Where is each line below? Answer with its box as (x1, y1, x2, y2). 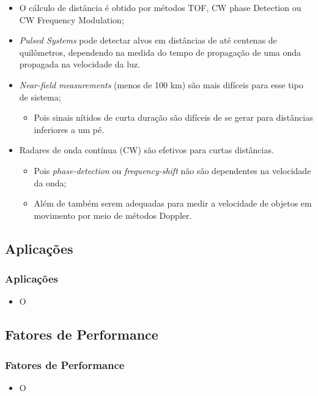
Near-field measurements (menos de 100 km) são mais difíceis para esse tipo (19, 78, 303, 91)
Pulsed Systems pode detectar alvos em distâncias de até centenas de (19, 34, 277, 47)
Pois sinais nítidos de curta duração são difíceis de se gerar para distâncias (34, 111, 313, 124)
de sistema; (19, 90, 61, 103)
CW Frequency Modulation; (19, 13, 124, 26)
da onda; (34, 176, 67, 189)
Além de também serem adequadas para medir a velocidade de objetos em (34, 197, 312, 210)
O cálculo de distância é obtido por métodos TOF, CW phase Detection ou (19, 1, 301, 13)
